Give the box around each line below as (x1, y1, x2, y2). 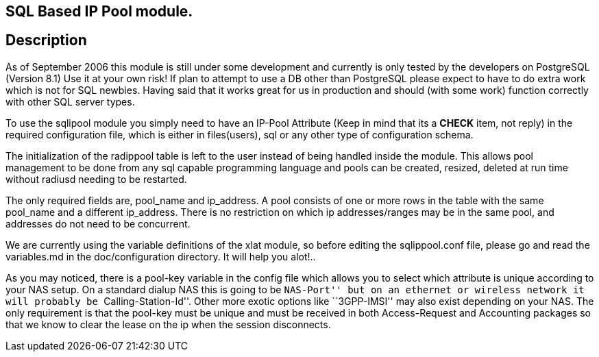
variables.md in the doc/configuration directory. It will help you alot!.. (5, 250, 316, 262)
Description (5, 32, 87, 49)
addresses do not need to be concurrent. (5, 217, 191, 230)
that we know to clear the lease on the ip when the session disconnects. (5, 318, 331, 330)
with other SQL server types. (5, 95, 135, 108)
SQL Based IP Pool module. (5, 3, 193, 20)
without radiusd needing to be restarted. (5, 173, 187, 185)
